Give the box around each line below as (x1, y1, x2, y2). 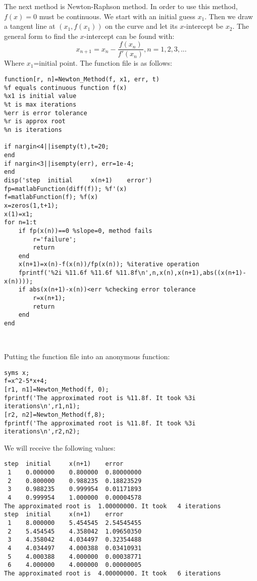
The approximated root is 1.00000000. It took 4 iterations (4, 502, 221, 510)
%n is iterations (4, 126, 62, 133)
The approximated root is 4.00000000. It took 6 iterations (4, 570, 221, 577)
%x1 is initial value (4, 92, 77, 100)
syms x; (4, 369, 30, 376)
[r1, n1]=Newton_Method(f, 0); (4, 385, 109, 393)
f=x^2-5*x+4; (4, 377, 47, 385)
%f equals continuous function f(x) (4, 84, 127, 91)
